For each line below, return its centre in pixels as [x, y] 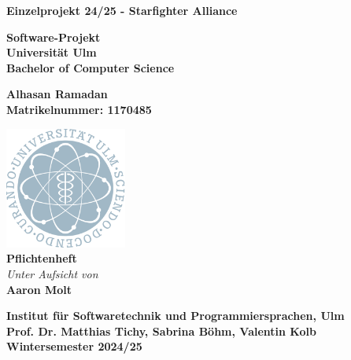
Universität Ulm [52, 52]
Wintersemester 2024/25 [74, 346]
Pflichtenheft [42, 258]
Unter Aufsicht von [52, 273]
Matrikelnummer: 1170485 [79, 109]
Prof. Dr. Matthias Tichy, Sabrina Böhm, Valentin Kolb [161, 331]
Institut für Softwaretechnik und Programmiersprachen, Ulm [175, 316]
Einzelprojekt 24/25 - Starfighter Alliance [122, 10]
